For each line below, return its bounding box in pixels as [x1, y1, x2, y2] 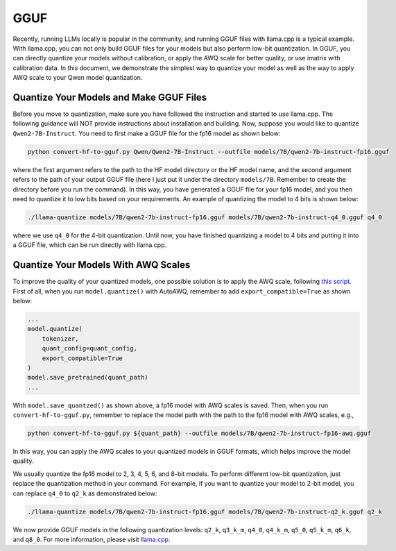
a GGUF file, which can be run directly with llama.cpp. [12, 241, 167, 249]
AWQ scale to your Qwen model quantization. [12, 74, 143, 82]
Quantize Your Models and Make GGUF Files [12, 91, 207, 103]
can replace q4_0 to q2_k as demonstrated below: [12, 489, 157, 498]
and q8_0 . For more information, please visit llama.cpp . [12, 535, 171, 543]
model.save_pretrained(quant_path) [27, 373, 148, 382]
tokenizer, [42, 334, 79, 343]
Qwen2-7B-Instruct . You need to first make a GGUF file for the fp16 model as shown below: [12, 129, 281, 137]
